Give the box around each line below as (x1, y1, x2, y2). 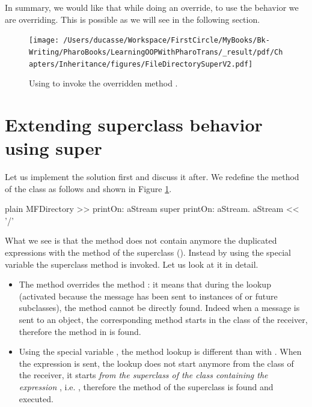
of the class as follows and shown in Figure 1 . (5, 182, 172, 194)
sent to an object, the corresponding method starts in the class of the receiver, (19, 313, 308, 325)
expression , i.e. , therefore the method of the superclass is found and (19, 380, 274, 393)
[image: (29, 36, 60, 45)
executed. (19, 392, 54, 405)
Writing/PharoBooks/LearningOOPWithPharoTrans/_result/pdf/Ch (29, 47, 283, 56)
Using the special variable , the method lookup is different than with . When (19, 345, 302, 358)
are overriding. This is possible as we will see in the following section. (5, 13, 260, 25)
